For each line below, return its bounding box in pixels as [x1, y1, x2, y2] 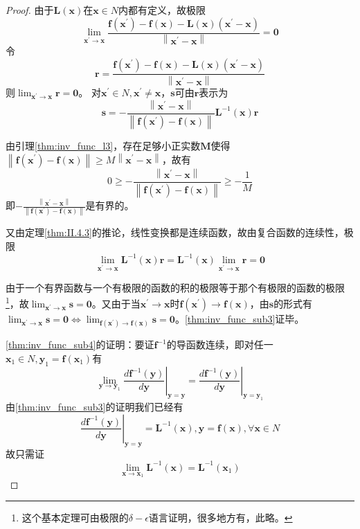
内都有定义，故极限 [118, 3, 206, 17]
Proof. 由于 [6, 3, 54, 17]
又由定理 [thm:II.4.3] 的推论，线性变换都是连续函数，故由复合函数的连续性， [6, 225, 344, 240]
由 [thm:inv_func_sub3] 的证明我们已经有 [6, 400, 183, 414]
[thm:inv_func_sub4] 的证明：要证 [6, 337, 154, 352]
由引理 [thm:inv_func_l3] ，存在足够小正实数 [6, 138, 201, 152]
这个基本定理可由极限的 [21, 510, 129, 525]
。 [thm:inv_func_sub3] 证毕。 [174, 312, 305, 326]
